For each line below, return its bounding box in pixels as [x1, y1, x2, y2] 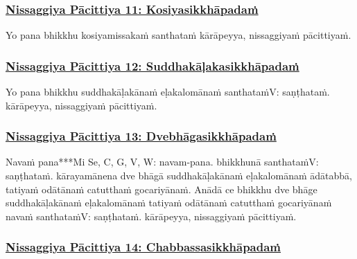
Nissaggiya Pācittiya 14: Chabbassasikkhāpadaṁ [6, 238, 281, 256]
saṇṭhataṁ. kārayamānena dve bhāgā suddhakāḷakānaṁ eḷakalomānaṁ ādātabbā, [6, 168, 352, 183]
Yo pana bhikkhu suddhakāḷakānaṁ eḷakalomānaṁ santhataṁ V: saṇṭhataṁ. [6, 84, 330, 99]
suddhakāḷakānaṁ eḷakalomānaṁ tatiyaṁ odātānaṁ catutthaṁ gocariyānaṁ [6, 195, 332, 210]
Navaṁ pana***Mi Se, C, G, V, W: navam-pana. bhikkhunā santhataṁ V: [6, 154, 319, 169]
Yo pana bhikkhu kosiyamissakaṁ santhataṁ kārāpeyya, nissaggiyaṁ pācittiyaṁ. [6, 28, 351, 42]
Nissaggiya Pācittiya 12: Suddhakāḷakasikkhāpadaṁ [6, 57, 299, 74]
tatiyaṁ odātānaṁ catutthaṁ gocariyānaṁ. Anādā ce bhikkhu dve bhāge [6, 181, 317, 196]
